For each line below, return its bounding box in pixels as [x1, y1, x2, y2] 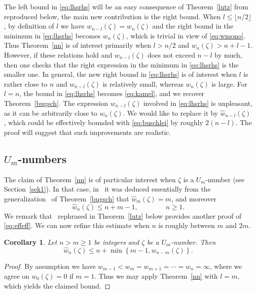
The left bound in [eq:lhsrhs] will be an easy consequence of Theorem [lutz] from [4, 1, 249, 11]
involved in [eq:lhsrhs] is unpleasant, [143, 98, 253, 108]
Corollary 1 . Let [4, 236, 57, 247]
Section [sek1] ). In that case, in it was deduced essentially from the [4, 184, 211, 194]
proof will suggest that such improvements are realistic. [4, 127, 171, 137]
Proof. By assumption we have [4, 261, 96, 271]
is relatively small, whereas [102, 78, 183, 89]
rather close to [4, 78, 48, 89]
